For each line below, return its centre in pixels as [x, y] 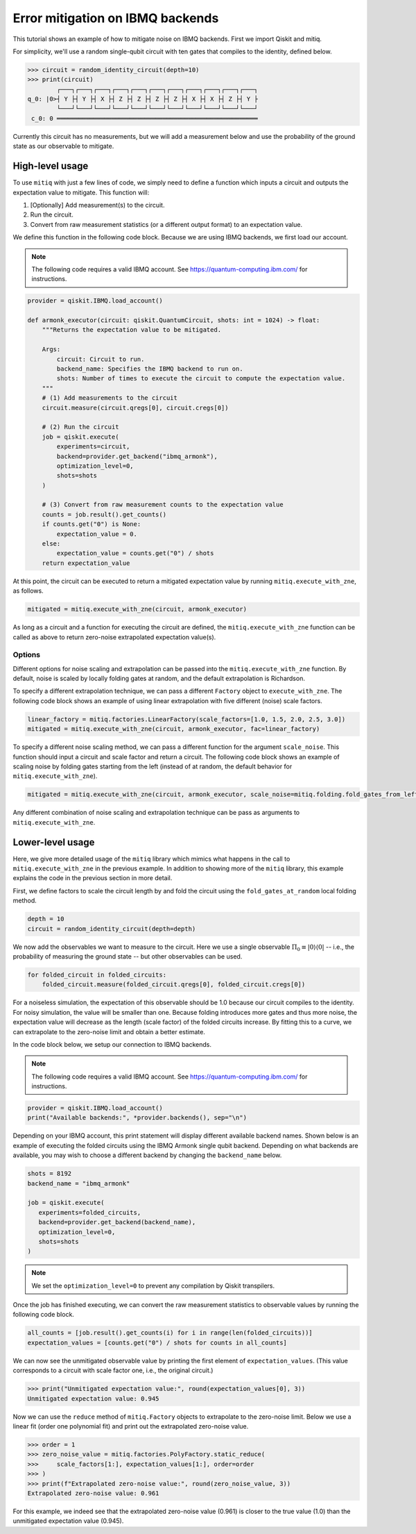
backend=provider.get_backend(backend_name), [117, 1222]
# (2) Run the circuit [80, 427]
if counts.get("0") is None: [92, 524]
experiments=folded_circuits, [90, 1212]
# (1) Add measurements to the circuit [110, 398]
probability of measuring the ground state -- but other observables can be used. [128, 956]
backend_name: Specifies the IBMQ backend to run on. [150, 369]
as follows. [28, 591]
